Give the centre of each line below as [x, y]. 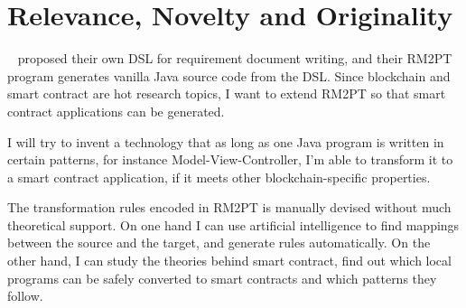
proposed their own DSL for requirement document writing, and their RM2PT [235, 58]
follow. [25, 296]
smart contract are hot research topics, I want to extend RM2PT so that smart [227, 93]
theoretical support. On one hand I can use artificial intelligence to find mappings [233, 224]
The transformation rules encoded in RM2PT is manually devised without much [229, 207]
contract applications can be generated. [116, 111]
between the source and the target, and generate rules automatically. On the [219, 243]
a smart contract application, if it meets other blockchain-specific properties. [219, 177]
